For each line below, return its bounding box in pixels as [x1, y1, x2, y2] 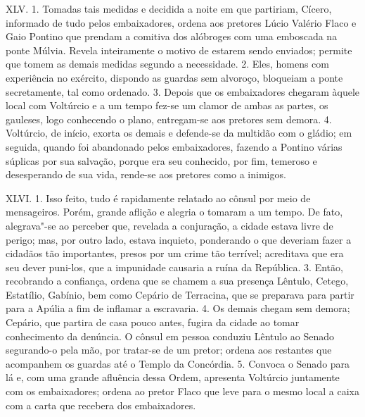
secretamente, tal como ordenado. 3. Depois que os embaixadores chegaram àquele [6, 84, 360, 99]
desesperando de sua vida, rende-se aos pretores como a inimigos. [6, 167, 286, 182]
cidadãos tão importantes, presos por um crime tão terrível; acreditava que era [6, 246, 344, 261]
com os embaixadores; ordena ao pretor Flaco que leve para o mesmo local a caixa [6, 384, 359, 399]
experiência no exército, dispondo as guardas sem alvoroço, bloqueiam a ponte [6, 70, 343, 85]
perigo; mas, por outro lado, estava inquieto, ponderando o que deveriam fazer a [6, 232, 352, 247]
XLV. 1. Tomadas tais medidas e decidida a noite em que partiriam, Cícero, [6, 1, 332, 15]
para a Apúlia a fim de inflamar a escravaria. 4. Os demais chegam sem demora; [6, 301, 350, 316]
